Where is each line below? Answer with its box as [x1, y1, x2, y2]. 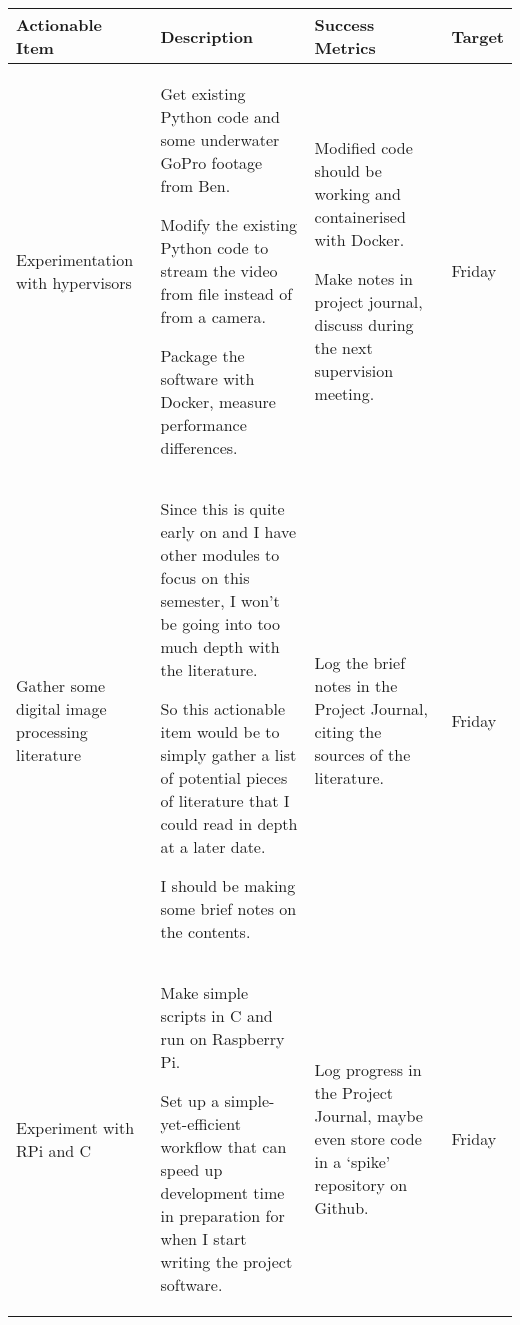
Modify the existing [160, 213, 298, 236]
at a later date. [160, 835, 266, 858]
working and [314, 182, 401, 205]
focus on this [160, 566, 250, 589]
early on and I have [160, 520, 297, 543]
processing [16, 720, 88, 743]
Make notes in [314, 267, 413, 290]
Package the [160, 344, 245, 367]
